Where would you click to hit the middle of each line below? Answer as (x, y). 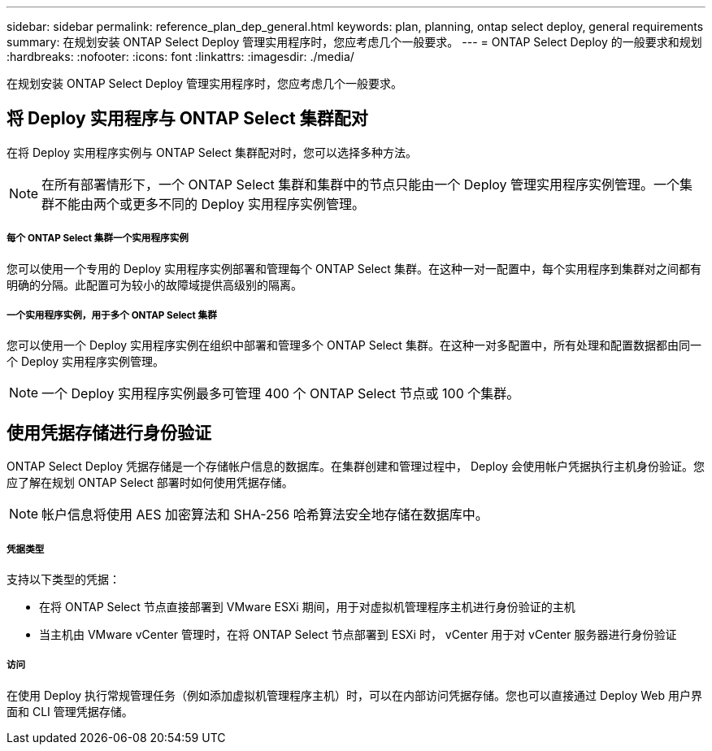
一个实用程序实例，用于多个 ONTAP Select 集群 (112, 316)
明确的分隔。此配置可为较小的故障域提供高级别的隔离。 (154, 284)
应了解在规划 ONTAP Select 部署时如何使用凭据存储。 (150, 483)
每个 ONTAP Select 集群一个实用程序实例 (98, 239)
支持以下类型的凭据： (63, 580)
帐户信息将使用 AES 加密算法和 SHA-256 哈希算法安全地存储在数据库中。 (265, 515)
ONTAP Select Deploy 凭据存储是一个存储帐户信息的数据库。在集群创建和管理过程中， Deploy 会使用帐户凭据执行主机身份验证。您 (356, 467)
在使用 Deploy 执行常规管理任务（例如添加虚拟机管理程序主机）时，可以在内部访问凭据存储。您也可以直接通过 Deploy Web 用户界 (354, 695)
